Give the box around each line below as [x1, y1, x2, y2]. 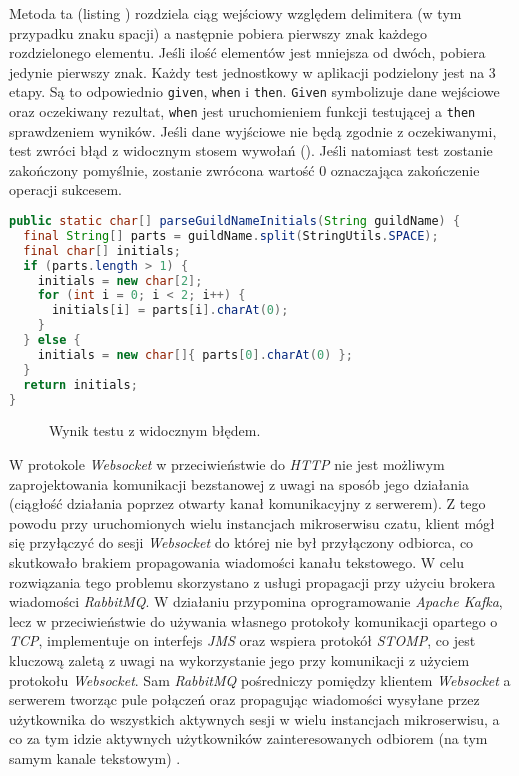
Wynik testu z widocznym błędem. [49, 420, 261, 441]
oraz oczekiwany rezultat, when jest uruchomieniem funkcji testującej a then [9, 101, 476, 122]
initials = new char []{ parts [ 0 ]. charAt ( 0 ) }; [37, 347, 353, 362]
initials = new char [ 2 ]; [37, 273, 203, 288]
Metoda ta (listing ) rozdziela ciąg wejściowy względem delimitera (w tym [9, 3, 462, 23]
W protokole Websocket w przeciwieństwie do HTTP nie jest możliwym [9, 454, 445, 475]
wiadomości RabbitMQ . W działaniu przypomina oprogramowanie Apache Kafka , [9, 591, 503, 612]
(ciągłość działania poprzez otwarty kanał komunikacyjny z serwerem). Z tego [9, 493, 486, 514]
